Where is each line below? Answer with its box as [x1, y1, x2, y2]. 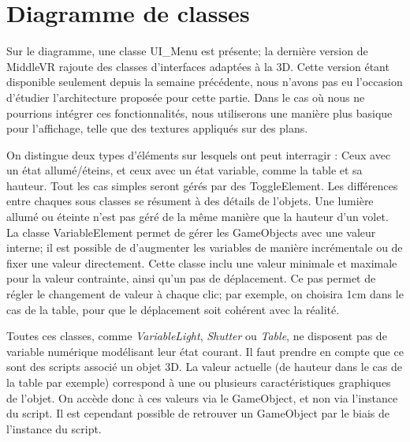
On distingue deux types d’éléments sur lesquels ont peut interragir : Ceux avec [6, 146, 391, 163]
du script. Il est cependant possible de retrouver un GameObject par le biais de [6, 405, 390, 421]
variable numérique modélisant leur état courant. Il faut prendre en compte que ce [6, 343, 404, 359]
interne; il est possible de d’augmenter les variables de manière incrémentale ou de [6, 239, 403, 256]
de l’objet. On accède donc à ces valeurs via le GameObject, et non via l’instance [6, 389, 398, 406]
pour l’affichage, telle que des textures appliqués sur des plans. [6, 120, 308, 137]
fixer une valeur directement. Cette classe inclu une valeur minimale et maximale [6, 254, 397, 271]
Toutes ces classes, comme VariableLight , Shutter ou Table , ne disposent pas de [6, 328, 387, 344]
